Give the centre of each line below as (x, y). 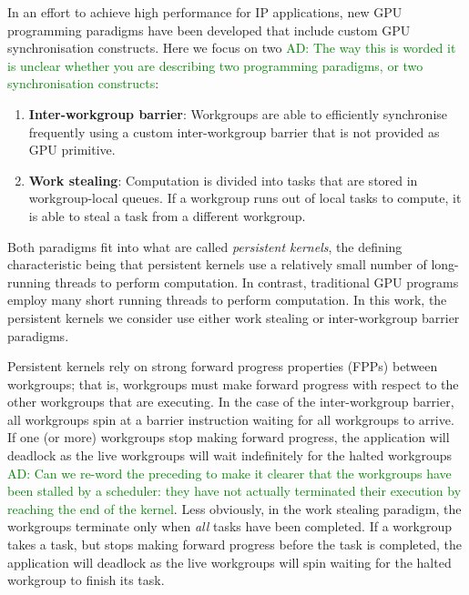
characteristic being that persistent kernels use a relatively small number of (217, 264)
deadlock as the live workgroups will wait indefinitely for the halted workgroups (230, 455)
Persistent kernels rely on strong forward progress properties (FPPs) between (223, 366)
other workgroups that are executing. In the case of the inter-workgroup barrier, (231, 402)
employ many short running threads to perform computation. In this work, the (227, 300)
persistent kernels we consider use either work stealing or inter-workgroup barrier (234, 317)
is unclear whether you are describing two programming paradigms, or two (215, 65)
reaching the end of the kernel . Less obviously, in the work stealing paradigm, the (234, 508)
